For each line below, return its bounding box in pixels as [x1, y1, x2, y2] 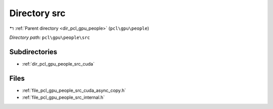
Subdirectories [9, 47, 58, 56]
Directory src [9, 8, 66, 19]
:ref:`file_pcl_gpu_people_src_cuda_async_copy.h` [22, 87, 126, 93]
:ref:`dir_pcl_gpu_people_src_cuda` [22, 61, 95, 67]
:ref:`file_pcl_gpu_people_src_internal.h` [22, 94, 105, 100]
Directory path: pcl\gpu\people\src [9, 34, 90, 40]
